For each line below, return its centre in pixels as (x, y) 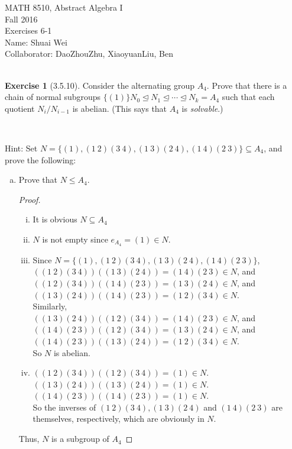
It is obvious (55, 219)
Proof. (30, 199)
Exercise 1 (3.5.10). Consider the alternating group (100, 85)
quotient (20, 108)
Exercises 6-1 (28, 30)
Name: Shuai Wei (36, 42)
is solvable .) (202, 108)
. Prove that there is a (247, 85)
